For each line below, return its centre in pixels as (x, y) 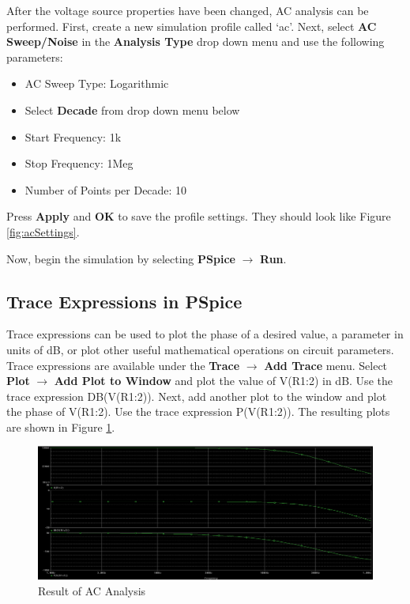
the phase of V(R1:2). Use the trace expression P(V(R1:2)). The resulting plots (198, 411)
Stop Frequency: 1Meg (79, 163)
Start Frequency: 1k (73, 136)
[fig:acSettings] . (43, 231)
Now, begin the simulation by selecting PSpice (121, 258)
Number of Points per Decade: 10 (106, 189)
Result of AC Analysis (92, 591)
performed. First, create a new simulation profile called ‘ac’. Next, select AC (192, 26)
